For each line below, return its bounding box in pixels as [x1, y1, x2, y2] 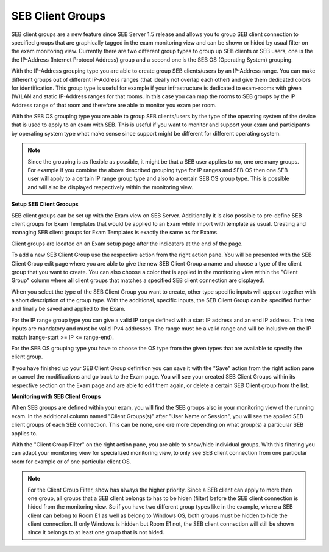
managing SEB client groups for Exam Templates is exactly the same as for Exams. [11, 229, 219, 236]
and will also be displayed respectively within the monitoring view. [27, 183, 194, 191]
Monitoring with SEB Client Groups [11, 393, 101, 400]
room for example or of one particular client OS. [11, 458, 132, 465]
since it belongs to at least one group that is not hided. [27, 529, 164, 536]
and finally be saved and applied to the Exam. [11, 305, 126, 313]
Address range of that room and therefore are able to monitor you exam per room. [11, 101, 217, 109]
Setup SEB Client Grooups [11, 200, 79, 208]
